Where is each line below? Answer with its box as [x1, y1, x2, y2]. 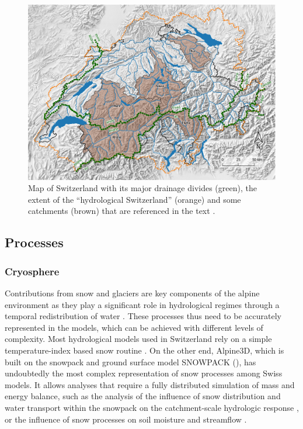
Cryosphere [5, 264, 60, 278]
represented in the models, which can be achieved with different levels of [5, 321, 263, 333]
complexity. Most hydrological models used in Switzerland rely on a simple [5, 333, 272, 345]
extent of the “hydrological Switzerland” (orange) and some [28, 193, 241, 205]
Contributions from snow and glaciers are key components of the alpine [5, 287, 260, 299]
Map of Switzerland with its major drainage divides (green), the [28, 182, 257, 194]
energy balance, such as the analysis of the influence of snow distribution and [5, 390, 281, 402]
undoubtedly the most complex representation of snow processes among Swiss [5, 367, 283, 379]
